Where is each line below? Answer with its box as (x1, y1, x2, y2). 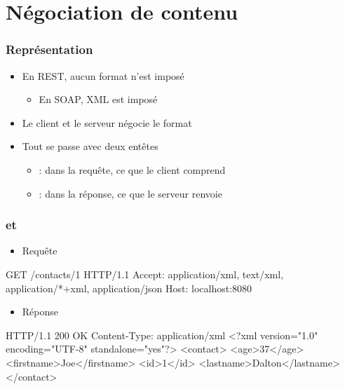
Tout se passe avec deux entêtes (22, 139, 158, 153)
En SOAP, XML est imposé (39, 92, 158, 107)
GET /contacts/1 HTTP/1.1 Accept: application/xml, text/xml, (6, 266, 284, 281)
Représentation (6, 41, 93, 58)
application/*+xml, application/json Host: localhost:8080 (6, 280, 252, 295)
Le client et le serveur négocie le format (22, 115, 192, 130)
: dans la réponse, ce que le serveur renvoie (39, 186, 222, 200)
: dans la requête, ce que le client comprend (39, 162, 226, 177)
